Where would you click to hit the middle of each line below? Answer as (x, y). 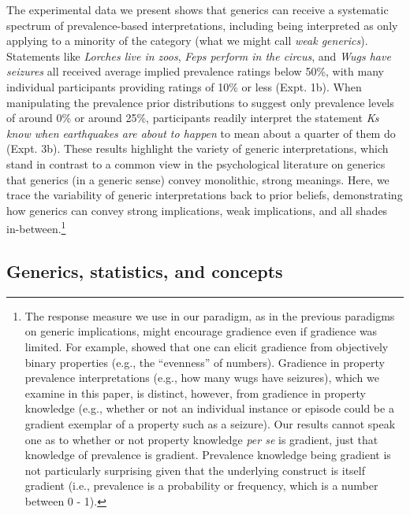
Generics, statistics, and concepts (145, 270)
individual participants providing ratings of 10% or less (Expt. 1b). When (184, 86)
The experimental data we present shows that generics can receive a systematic (198, 9)
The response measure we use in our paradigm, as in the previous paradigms (210, 315)
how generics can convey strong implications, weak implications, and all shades (197, 210)
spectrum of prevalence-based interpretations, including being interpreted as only (202, 25)
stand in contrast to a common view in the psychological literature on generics (196, 163)
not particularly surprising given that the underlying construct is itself (195, 470)
